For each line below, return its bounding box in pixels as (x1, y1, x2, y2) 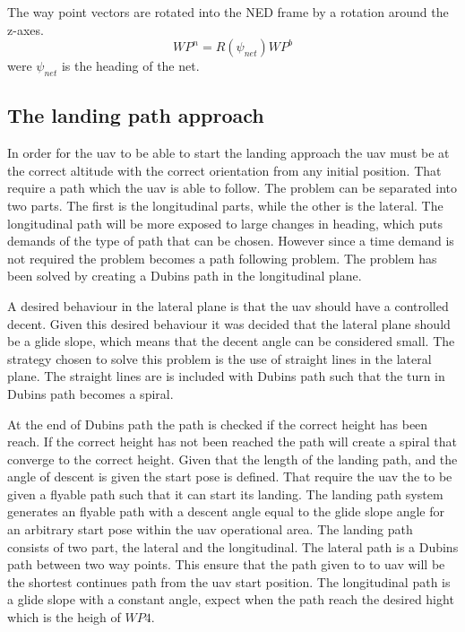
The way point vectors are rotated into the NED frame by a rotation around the (7, 3, 449, 21)
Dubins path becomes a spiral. (7, 384, 174, 403)
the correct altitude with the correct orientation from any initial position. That (7, 160, 442, 179)
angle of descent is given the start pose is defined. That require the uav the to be (7, 467, 452, 486)
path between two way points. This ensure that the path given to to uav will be (7, 555, 445, 574)
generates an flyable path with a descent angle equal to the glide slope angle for (7, 502, 444, 521)
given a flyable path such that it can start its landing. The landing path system (7, 484, 443, 503)
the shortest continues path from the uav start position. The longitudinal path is (7, 572, 451, 591)
